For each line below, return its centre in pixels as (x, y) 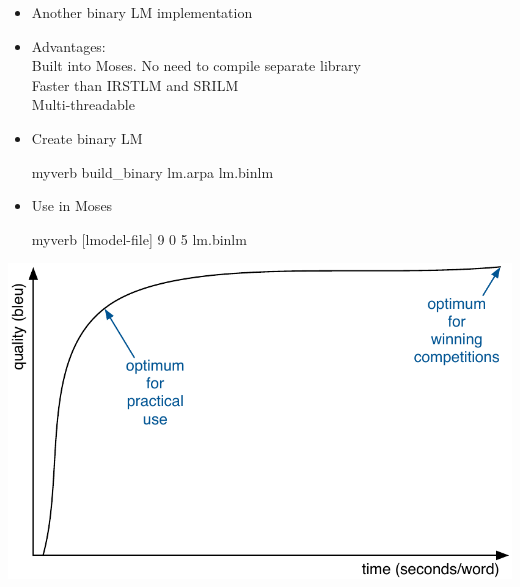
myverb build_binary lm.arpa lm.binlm (152, 171)
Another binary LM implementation (142, 12)
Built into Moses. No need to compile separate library (196, 65)
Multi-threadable (83, 104)
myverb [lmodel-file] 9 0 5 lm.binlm (139, 238)
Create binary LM (87, 137)
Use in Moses (72, 205)
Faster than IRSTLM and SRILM (135, 84)
